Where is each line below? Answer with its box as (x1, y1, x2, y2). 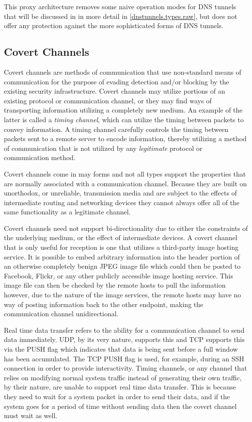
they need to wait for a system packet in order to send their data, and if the (4, 391, 230, 401)
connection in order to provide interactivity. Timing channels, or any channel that (4, 363, 247, 373)
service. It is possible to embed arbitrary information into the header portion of (4, 251, 240, 261)
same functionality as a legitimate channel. (4, 207, 131, 217)
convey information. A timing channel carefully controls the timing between (4, 124, 229, 134)
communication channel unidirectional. (4, 308, 119, 319)
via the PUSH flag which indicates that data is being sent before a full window (4, 344, 238, 354)
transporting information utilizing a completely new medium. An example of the (4, 105, 243, 115)
